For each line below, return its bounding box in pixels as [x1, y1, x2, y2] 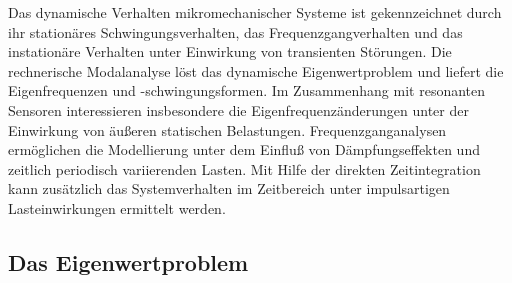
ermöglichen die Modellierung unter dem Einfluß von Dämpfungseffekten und [8, 139, 480, 160]
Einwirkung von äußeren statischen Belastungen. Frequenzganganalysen [8, 119, 447, 140]
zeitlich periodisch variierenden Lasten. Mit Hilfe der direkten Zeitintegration [8, 158, 481, 179]
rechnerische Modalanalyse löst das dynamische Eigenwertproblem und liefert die [8, 60, 504, 81]
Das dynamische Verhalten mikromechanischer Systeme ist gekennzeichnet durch [8, 2, 502, 22]
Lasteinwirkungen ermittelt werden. [8, 197, 226, 218]
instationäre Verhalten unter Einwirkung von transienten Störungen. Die [8, 41, 452, 62]
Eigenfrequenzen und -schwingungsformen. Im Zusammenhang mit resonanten [8, 80, 486, 101]
